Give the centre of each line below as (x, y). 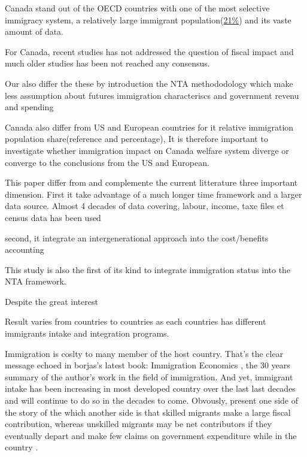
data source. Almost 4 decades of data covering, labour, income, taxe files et (145, 206)
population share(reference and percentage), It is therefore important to (136, 139)
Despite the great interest (51, 301)
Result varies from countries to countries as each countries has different (136, 321)
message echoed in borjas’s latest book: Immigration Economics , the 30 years (148, 365)
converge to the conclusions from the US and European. (107, 162)
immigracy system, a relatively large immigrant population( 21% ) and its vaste (148, 19)
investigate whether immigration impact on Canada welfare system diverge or (147, 150)
